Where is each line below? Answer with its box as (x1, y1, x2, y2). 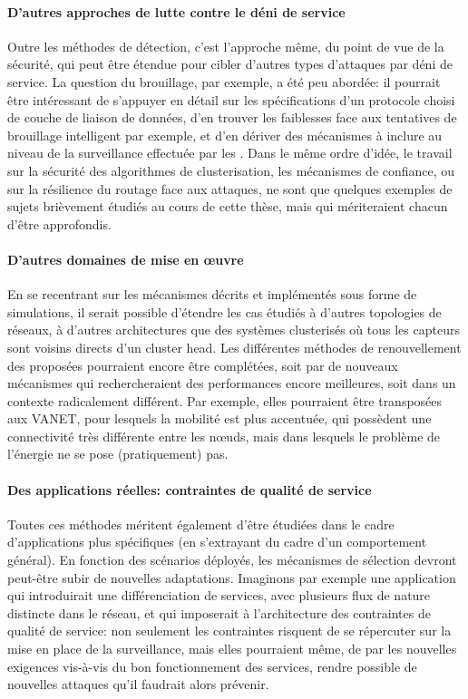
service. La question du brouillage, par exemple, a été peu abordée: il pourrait (7, 72, 441, 91)
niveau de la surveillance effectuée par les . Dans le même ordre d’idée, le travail (7, 143, 453, 162)
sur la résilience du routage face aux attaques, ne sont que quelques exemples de (7, 179, 453, 198)
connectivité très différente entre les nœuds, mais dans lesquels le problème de (7, 426, 441, 445)
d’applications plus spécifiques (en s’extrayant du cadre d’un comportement (7, 532, 427, 551)
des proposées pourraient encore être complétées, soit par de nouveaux (7, 355, 398, 374)
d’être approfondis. (7, 214, 112, 233)
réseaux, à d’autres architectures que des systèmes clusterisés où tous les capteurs (7, 320, 460, 339)
